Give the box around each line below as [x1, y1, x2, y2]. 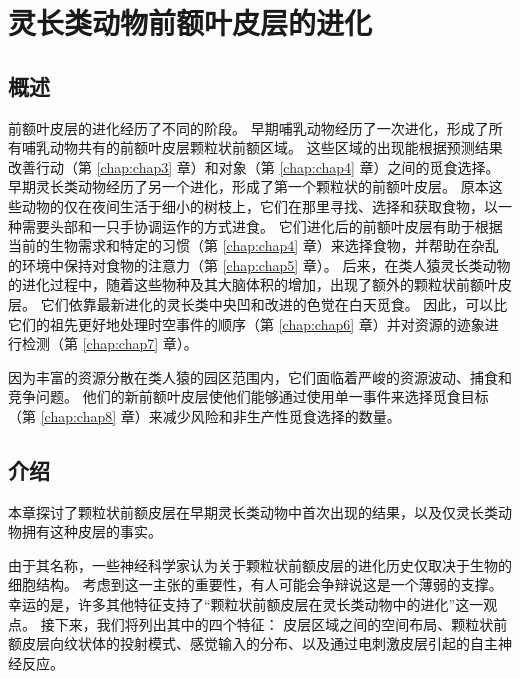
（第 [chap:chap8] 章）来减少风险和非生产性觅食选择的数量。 [8, 405, 401, 426]
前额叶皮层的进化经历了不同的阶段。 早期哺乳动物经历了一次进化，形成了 [8, 117, 489, 138]
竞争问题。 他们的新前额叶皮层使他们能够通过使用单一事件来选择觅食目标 [8, 386, 489, 407]
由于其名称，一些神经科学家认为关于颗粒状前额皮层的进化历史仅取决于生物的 [8, 554, 512, 575]
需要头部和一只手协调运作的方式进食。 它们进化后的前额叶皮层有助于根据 [21, 215, 503, 236]
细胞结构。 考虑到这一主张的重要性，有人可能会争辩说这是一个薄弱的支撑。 [8, 574, 503, 595]
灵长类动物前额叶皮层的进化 [8, 2, 373, 43]
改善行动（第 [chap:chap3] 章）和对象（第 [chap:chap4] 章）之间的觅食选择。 [8, 156, 500, 177]
